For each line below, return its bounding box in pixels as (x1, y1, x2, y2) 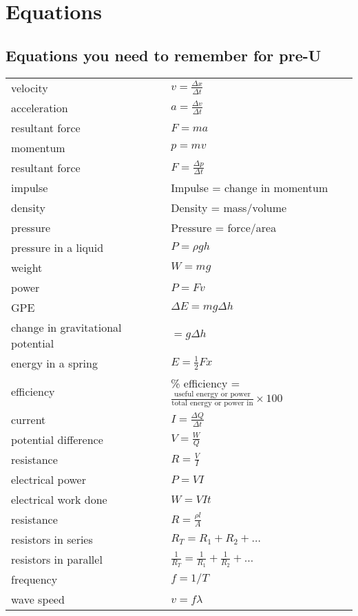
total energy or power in (171, 399, 253, 407)
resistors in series (11, 531, 93, 548)
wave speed (11, 591, 65, 608)
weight (11, 259, 43, 275)
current (11, 412, 46, 428)
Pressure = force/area (171, 219, 277, 235)
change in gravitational (11, 319, 122, 335)
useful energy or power (174, 390, 251, 398)
